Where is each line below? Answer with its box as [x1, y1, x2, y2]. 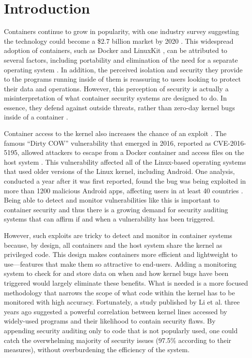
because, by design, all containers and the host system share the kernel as [4, 239, 222, 250]
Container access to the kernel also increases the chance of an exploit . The [4, 128, 227, 138]
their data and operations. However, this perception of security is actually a [4, 83, 229, 93]
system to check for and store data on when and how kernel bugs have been [4, 268, 229, 278]
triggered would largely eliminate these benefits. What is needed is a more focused [4, 277, 248, 288]
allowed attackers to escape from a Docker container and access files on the [21, 147, 244, 157]
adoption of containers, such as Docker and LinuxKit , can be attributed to [4, 45, 227, 55]
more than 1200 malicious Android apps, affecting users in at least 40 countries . [4, 185, 243, 195]
